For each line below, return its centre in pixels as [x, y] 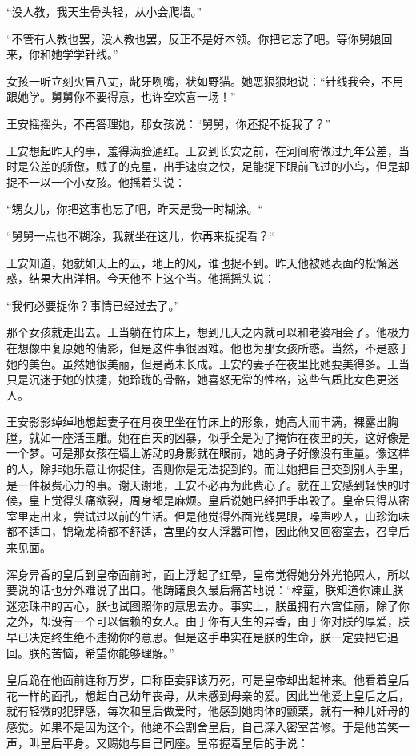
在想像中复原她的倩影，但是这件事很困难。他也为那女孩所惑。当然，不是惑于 [208, 347]
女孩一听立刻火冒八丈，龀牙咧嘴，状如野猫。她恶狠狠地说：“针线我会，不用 [205, 80]
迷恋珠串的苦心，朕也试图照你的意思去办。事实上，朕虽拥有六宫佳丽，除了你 [208, 605]
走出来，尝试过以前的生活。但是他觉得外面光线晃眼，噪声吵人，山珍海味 [219, 515]
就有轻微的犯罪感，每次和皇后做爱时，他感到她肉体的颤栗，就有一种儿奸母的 [208, 711]
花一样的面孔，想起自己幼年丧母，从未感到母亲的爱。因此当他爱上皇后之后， [208, 695]
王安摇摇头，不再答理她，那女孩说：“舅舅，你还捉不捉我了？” [169, 123]
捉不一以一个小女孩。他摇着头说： [96, 181]
